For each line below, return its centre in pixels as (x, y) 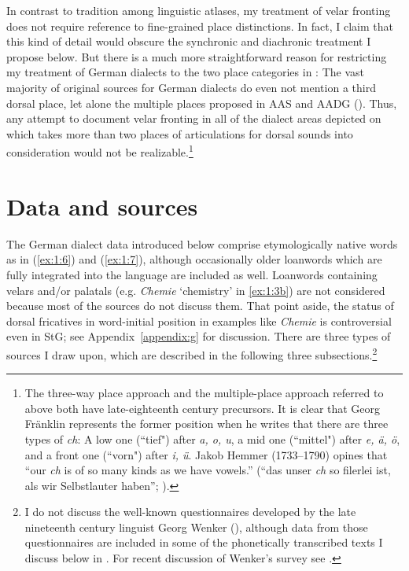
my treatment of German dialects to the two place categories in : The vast (185, 72)
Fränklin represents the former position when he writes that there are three (206, 424)
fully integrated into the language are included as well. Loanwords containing (192, 274)
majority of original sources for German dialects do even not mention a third (191, 87)
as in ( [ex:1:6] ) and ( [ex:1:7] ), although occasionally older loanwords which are (194, 259)
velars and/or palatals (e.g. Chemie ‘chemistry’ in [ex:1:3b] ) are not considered (196, 290)
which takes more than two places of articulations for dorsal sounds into (180, 133)
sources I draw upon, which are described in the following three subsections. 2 (192, 353)
